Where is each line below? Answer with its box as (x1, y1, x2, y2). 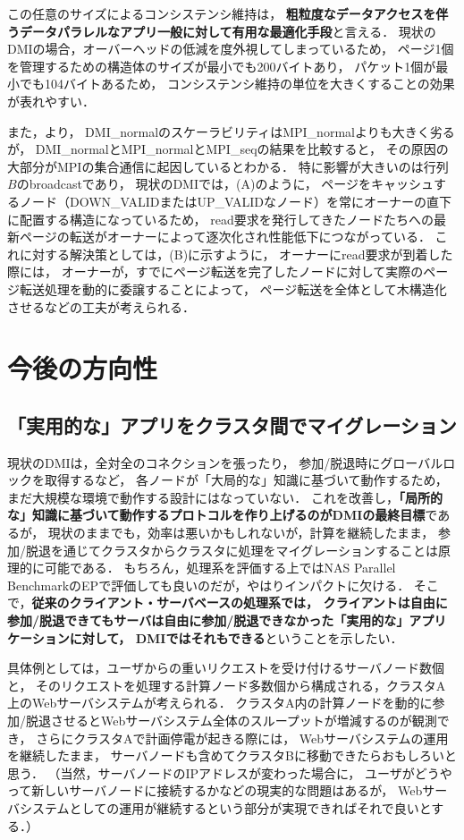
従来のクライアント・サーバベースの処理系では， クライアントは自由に (31, 593, 448, 612)
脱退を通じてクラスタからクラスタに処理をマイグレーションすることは (25, 540, 438, 559)
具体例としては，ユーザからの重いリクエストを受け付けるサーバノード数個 (7, 658, 444, 677)
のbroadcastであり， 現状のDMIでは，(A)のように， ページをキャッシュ (16, 174, 434, 193)
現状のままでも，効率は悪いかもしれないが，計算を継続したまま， (47, 523, 434, 542)
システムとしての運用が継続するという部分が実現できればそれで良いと (19, 798, 432, 817)
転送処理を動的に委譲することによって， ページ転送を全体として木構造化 (19, 279, 447, 298)
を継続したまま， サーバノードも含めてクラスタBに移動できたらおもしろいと (7, 746, 458, 765)
